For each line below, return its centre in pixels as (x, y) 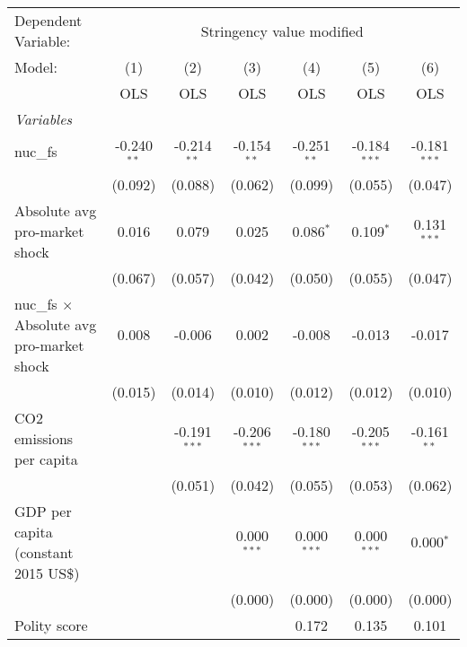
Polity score (51, 625)
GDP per (43, 511)
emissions (44, 438)
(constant (44, 552)
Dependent (48, 20)
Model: (36, 67)
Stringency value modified (282, 31)
